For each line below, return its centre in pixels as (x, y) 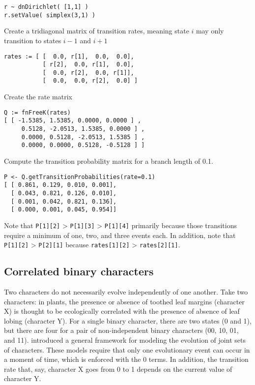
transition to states (33, 40)
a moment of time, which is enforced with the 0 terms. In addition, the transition (126, 359)
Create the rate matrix (38, 97)
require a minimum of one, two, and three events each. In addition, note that (120, 235)
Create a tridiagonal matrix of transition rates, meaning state (97, 31)
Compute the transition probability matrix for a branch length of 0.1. (109, 161)
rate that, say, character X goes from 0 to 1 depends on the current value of (118, 369)
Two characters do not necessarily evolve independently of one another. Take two (126, 291)
